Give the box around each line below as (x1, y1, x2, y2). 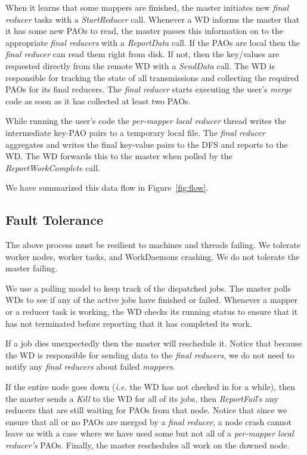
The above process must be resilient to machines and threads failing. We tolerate (5, 239, 301, 251)
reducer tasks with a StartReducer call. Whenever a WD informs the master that (5, 13, 300, 25)
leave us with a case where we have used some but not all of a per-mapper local (5, 427, 294, 439)
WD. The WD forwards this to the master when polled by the (5, 150, 232, 162)
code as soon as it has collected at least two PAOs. (5, 94, 191, 107)
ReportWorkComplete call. (5, 161, 100, 174)
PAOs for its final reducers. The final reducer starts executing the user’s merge (5, 83, 292, 95)
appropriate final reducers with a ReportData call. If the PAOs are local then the (5, 36, 300, 48)
